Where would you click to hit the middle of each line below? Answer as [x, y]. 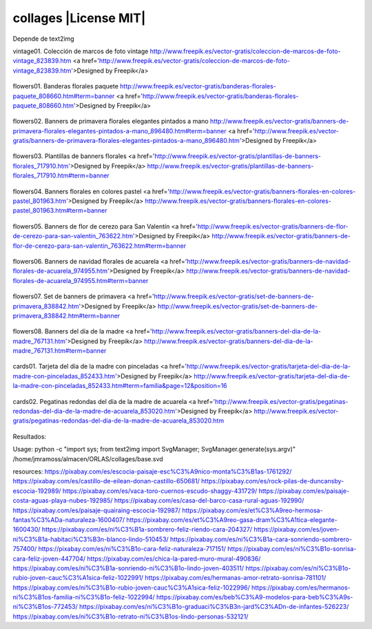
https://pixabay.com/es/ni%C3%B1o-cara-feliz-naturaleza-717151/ [132, 549]
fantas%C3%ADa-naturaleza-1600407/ [69, 520]
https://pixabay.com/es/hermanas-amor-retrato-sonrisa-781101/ [236, 578]
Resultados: [30, 436]
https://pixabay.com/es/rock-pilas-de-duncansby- [272, 481]
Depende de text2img [44, 39]
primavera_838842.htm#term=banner [66, 316]
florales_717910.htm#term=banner [61, 175]
